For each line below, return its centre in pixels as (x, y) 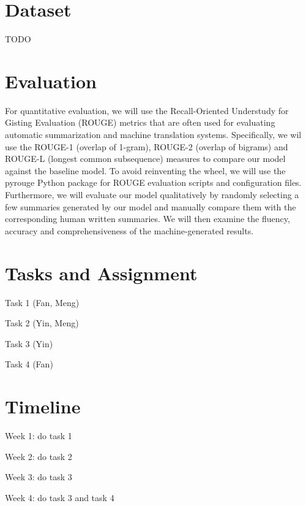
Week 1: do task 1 (39, 435)
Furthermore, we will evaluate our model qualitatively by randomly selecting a (152, 194)
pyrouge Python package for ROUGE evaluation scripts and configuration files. (153, 182)
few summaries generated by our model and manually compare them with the (151, 206)
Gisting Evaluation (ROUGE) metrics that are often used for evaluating (140, 122)
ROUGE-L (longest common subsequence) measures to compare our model (145, 159)
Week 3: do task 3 (39, 477)
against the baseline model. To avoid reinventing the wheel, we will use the (145, 170)
